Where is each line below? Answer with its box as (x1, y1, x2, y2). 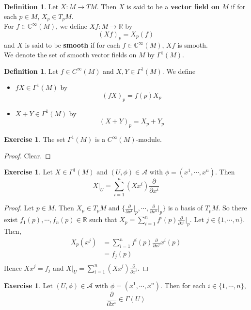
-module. (136, 134, 162, 144)
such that (89, 214, 117, 224)
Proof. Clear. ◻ (4, 150, 51, 160)
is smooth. (177, 40, 208, 50)
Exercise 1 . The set (4, 134, 65, 144)
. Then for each (160, 280, 206, 290)
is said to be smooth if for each (25, 40, 120, 50)
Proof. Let (4, 203, 34, 213)
